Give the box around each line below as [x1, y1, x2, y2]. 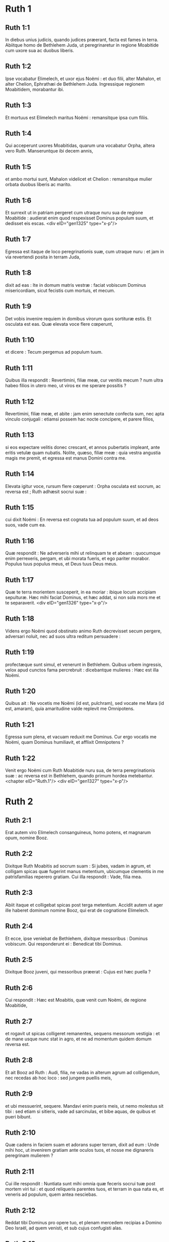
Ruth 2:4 [5, 922, 33, 930]
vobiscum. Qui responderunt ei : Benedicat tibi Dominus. [5, 940, 123, 947]
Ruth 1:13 [5, 431, 34, 439]
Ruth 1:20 [5, 687, 36, 696]
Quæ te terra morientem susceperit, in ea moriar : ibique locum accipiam [5, 589, 156, 595]
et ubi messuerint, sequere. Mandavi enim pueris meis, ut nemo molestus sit [5, 1103, 164, 1109]
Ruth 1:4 [5, 129, 32, 138]
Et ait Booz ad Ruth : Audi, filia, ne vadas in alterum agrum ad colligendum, [5, 1069, 160, 1075]
